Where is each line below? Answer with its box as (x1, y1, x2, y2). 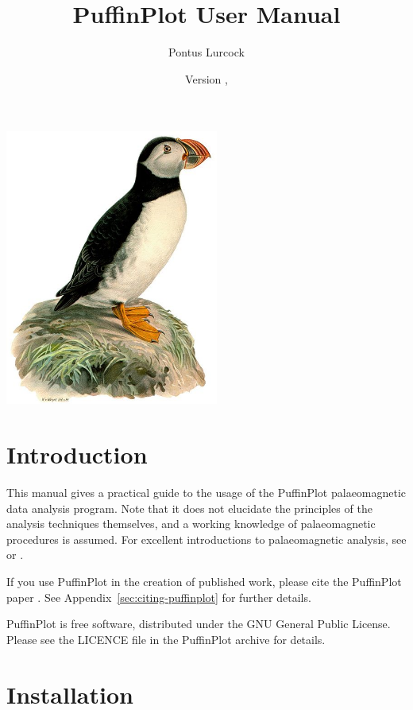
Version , (185, 70, 228, 87)
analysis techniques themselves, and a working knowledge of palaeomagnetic (6, 515, 376, 532)
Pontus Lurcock (168, 44, 245, 60)
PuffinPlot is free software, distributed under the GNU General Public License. (6, 615, 391, 632)
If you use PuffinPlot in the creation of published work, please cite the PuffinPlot (6, 573, 402, 589)
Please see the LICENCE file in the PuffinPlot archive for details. (6, 630, 326, 647)
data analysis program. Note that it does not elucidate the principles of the (6, 499, 372, 516)
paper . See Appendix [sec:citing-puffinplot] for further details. (6, 588, 311, 605)
